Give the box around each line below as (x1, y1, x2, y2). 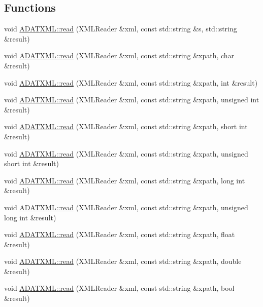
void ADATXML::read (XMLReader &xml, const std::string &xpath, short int (4, 121, 248, 132)
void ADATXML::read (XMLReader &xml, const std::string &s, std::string (4, 23, 237, 34)
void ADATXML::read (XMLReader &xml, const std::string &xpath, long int (4, 175, 245, 185)
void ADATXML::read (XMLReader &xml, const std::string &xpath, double (4, 256, 242, 266)
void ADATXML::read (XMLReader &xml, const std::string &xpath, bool (4, 283, 235, 293)
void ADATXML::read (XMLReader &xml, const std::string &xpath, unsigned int (4, 94, 259, 105)
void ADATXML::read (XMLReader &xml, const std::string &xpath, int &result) (4, 77, 258, 88)
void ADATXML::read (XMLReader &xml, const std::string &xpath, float (4, 229, 235, 240)
